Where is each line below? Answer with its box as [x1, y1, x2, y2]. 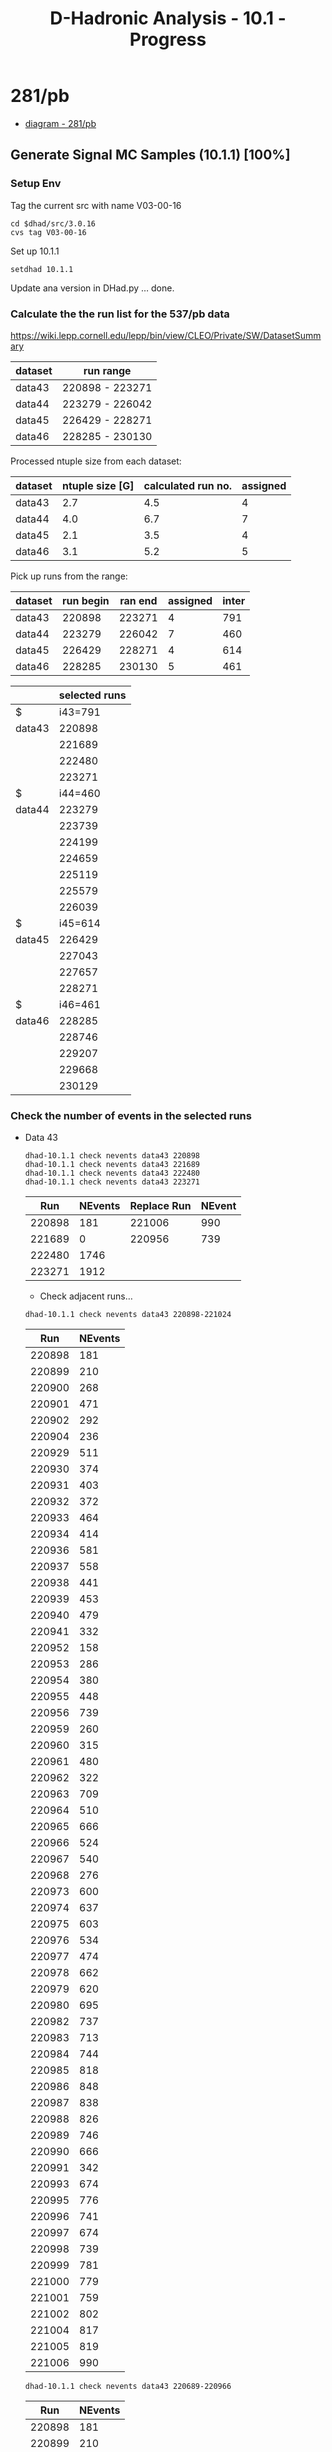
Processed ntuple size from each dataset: [10, 455, 182, 467]
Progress [129, 28, 207, 51]
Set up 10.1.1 [10, 245, 60, 257]
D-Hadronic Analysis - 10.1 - [49, 7, 287, 30]
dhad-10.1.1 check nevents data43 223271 [24, 1177, 200, 1187]
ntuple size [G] [61, 478, 135, 492]
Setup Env [10, 177, 62, 191]
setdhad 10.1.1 [10, 264, 74, 274]
